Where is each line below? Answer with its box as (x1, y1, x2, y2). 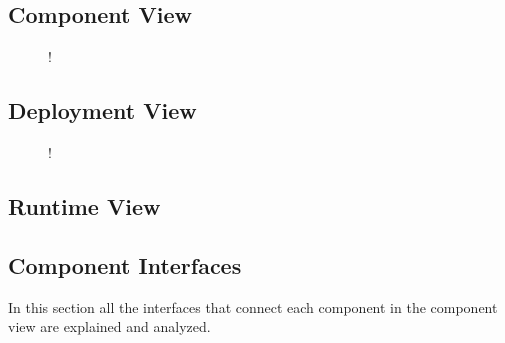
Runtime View (8, 190, 161, 221)
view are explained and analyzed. (8, 316, 211, 337)
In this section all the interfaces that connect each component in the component (8, 296, 498, 317)
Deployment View (8, 95, 197, 126)
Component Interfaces (8, 249, 242, 280)
